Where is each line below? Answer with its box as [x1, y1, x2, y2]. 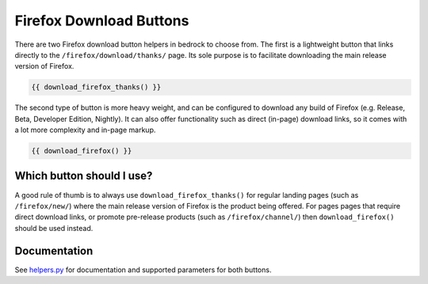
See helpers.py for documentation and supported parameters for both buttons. [14, 265, 272, 275]
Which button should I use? [14, 169, 153, 183]
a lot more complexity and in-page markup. [14, 125, 156, 134]
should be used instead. [14, 223, 94, 233]
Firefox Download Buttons [14, 12, 189, 29]
